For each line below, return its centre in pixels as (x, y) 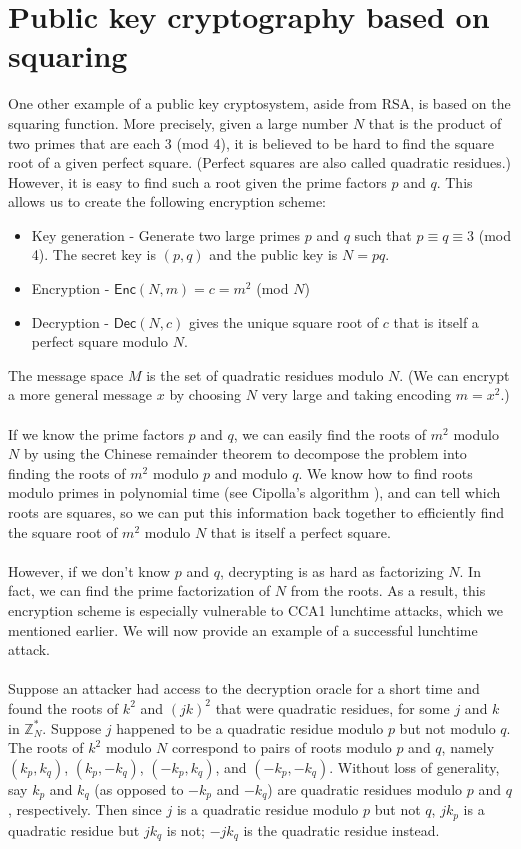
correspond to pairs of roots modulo (281, 747)
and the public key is (273, 254)
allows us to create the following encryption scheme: (167, 201)
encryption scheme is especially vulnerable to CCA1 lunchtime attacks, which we (255, 609)
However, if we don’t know (89, 570)
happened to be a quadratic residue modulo (250, 727)
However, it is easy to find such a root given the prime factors (197, 181)
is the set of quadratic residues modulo (265, 374)
